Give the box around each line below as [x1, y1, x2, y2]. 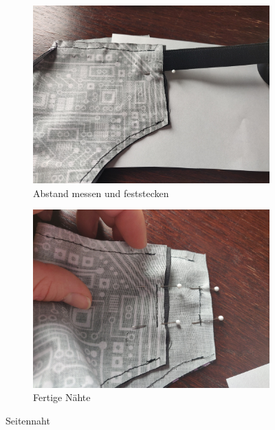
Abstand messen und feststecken [33, 185, 169, 200]
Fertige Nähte [33, 390, 91, 405]
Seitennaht [5, 413, 50, 427]
